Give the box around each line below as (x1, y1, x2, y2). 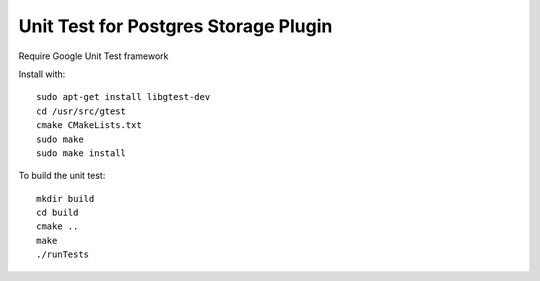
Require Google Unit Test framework (18, 50, 169, 62)
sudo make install (36, 147, 127, 159)
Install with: (18, 68, 66, 80)
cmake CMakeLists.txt (36, 120, 142, 131)
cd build (36, 207, 79, 219)
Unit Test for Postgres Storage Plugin (18, 15, 333, 37)
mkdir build (36, 193, 95, 204)
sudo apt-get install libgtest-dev (36, 91, 211, 103)
